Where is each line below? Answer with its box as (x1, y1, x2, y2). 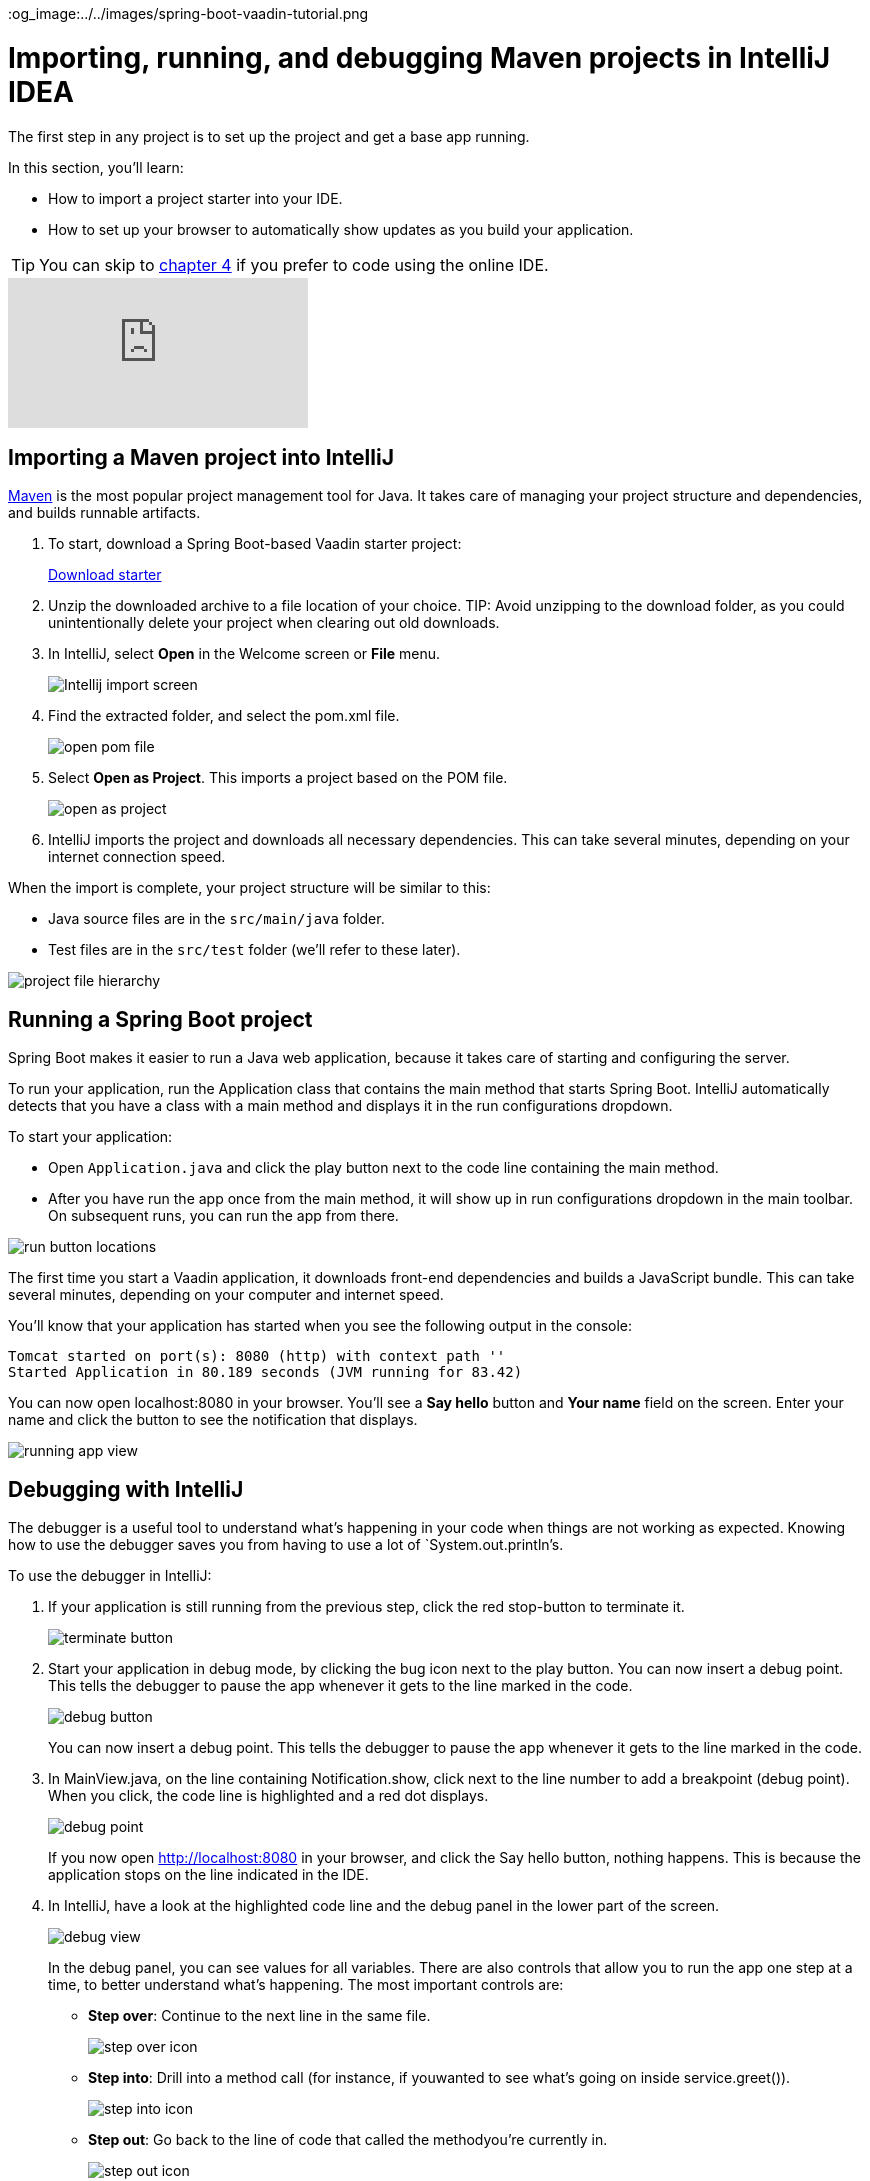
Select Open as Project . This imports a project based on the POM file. (48, 769, 508, 787)
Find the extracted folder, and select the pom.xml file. (48, 707, 400, 725)
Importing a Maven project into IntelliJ (8, 444, 394, 470)
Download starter (48, 566, 162, 584)
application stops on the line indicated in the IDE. (48, 1866, 369, 1884)
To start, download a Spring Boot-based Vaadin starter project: (48, 535, 462, 553)
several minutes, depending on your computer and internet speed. (8, 1286, 444, 1304)
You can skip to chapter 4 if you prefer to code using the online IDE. (39, 254, 549, 275)
